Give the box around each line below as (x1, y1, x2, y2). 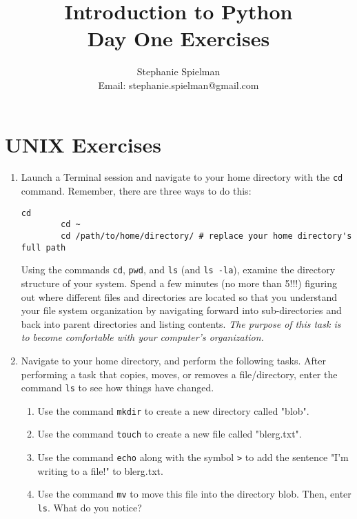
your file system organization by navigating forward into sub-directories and (21, 303, 342, 317)
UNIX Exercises (5, 130, 161, 158)
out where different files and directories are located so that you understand (21, 289, 338, 304)
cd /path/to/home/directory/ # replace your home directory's (61, 231, 352, 241)
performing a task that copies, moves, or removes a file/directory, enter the (21, 366, 338, 381)
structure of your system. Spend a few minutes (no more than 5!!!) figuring (21, 275, 338, 290)
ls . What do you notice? (37, 500, 142, 514)
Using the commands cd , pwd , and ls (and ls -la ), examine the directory (21, 262, 336, 277)
